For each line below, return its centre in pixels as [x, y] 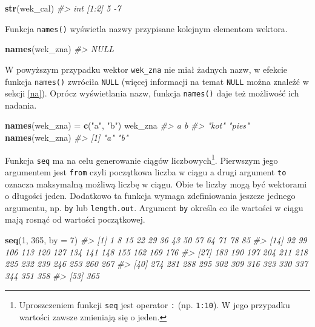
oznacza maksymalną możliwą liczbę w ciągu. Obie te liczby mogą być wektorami [156, 184]
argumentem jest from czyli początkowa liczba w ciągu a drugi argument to [146, 171]
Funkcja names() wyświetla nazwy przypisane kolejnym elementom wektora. [146, 28]
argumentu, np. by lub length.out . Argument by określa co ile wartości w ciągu [154, 207]
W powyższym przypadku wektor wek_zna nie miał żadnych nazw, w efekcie [146, 69]
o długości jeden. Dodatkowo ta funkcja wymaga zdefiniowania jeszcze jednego [150, 196]
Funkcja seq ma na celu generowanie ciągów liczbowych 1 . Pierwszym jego [141, 159]
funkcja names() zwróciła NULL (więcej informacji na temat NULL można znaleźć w [157, 81]
